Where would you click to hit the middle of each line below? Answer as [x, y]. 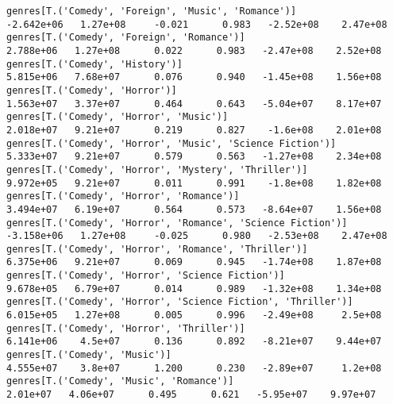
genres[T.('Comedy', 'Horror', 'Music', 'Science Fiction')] [171, 143]
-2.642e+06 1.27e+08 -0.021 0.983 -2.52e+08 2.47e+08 [197, 24]
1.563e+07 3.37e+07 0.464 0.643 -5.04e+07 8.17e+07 [194, 104]
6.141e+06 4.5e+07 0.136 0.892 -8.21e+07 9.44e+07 [194, 342]
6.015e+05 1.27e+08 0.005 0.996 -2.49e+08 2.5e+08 [194, 316]
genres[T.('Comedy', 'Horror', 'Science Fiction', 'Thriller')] [180, 302]
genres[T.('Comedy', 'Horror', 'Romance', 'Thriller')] [157, 249]
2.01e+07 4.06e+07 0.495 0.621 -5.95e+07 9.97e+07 [191, 395]
